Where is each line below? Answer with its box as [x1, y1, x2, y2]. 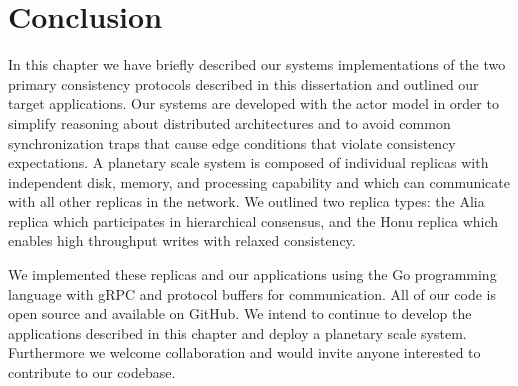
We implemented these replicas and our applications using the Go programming [8, 264, 497, 285]
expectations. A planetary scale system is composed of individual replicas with [8, 152, 489, 173]
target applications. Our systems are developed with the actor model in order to [8, 93, 499, 114]
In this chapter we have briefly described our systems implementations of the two [8, 54, 506, 75]
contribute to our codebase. [8, 362, 176, 383]
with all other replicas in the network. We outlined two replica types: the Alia [8, 191, 485, 212]
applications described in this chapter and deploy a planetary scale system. [8, 322, 467, 343]
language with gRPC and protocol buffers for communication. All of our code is [8, 283, 496, 304]
